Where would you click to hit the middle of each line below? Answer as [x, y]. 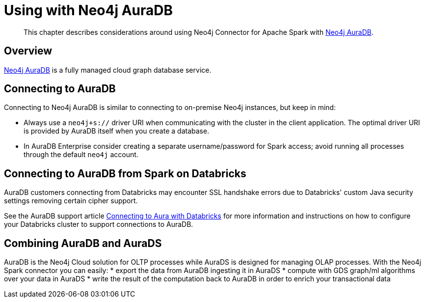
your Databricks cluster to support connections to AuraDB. [99, 224]
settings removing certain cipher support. [71, 201]
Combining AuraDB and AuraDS [83, 243]
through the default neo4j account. [81, 155]
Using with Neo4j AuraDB [88, 10]
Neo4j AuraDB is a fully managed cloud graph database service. [108, 70]
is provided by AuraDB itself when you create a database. [117, 131]
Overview [28, 51]
